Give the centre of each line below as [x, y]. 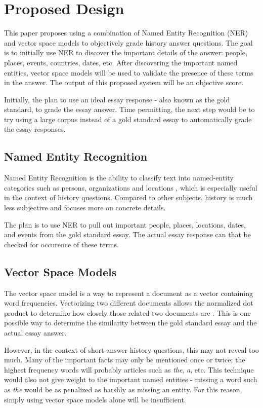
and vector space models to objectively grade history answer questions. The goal [128, 42]
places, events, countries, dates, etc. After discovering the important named [121, 62]
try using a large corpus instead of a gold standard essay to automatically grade [128, 119]
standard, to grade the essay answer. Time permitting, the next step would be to [129, 109]
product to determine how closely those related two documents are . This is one [127, 312]
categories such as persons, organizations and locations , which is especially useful [131, 187]
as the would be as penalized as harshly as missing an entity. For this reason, [123, 389]
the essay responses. [35, 129]
